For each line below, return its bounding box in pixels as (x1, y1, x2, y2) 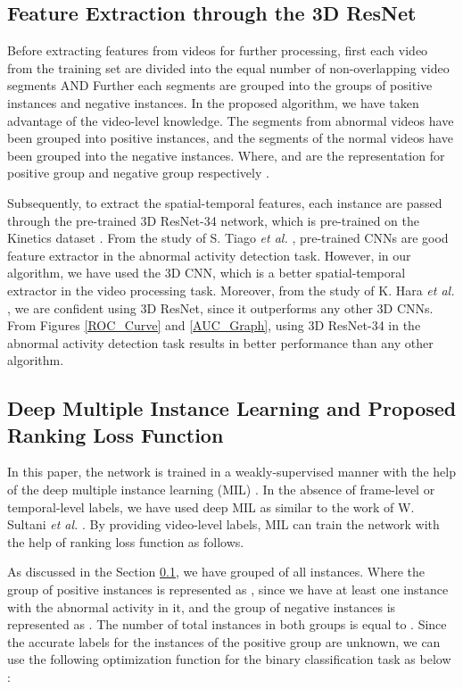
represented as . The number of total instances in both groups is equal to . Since (7, 615, 447, 634)
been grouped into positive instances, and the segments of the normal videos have (7, 129, 453, 147)
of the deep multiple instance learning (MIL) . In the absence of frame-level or (7, 480, 435, 499)
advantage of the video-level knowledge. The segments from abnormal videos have (7, 111, 454, 129)
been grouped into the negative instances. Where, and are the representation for (7, 145, 445, 164)
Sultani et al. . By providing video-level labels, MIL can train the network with (7, 515, 440, 534)
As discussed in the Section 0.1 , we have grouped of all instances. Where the (7, 562, 425, 581)
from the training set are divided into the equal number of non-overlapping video (7, 58, 450, 77)
